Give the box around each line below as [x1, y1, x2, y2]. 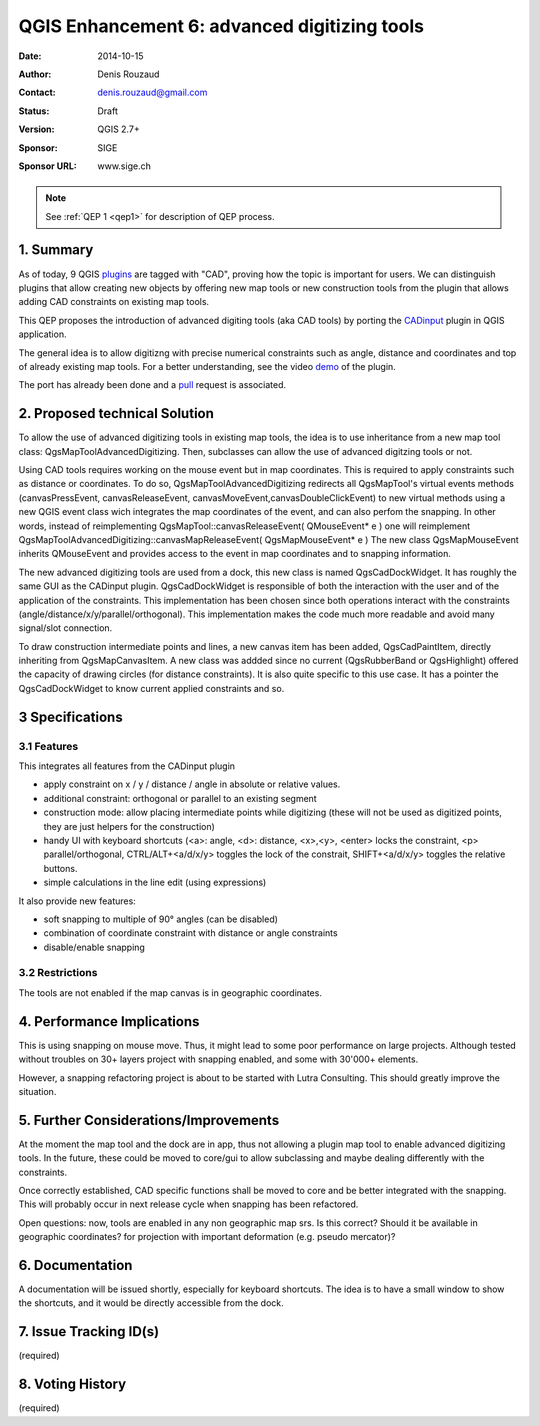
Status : [18, 105, 50, 117]
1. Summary [18, 241, 94, 259]
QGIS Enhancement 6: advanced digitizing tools [18, 15, 425, 37]
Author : [18, 68, 52, 80]
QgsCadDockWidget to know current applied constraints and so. [18, 682, 285, 694]
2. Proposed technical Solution [18, 405, 215, 422]
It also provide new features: [18, 895, 137, 907]
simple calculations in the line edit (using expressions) [43, 876, 267, 889]
